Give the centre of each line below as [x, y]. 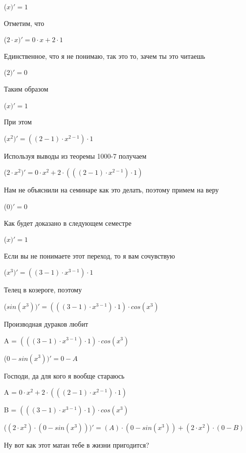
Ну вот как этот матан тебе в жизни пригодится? [77, 445]
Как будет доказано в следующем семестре [68, 223]
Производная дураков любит [46, 323]
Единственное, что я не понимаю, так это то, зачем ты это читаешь [105, 56]
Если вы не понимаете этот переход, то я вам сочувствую [89, 255]
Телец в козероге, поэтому [43, 290]
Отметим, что [24, 23]
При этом [18, 122]
